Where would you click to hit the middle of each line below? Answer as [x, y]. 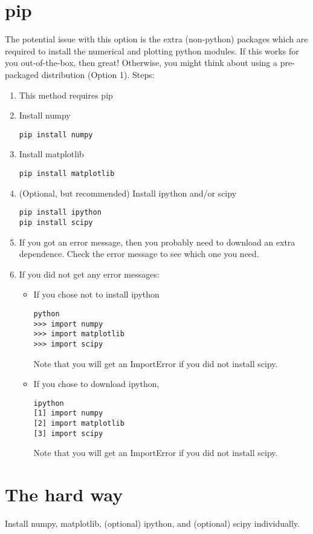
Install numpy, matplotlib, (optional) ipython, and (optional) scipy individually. [152, 523]
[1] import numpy [68, 413]
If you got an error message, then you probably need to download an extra [157, 242]
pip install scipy [56, 222]
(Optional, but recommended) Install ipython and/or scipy [128, 193]
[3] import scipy [68, 433]
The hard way [64, 494]
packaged [22, 74]
